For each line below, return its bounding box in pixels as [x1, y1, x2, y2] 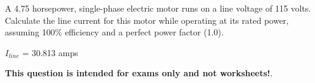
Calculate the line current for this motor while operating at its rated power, [5, 13, 289, 26]
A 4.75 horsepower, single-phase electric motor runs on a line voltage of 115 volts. [5, 2, 311, 14]
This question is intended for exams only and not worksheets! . [5, 67, 273, 79]
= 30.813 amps [22, 46, 78, 59]
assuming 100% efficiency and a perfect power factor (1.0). [5, 26, 224, 38]
